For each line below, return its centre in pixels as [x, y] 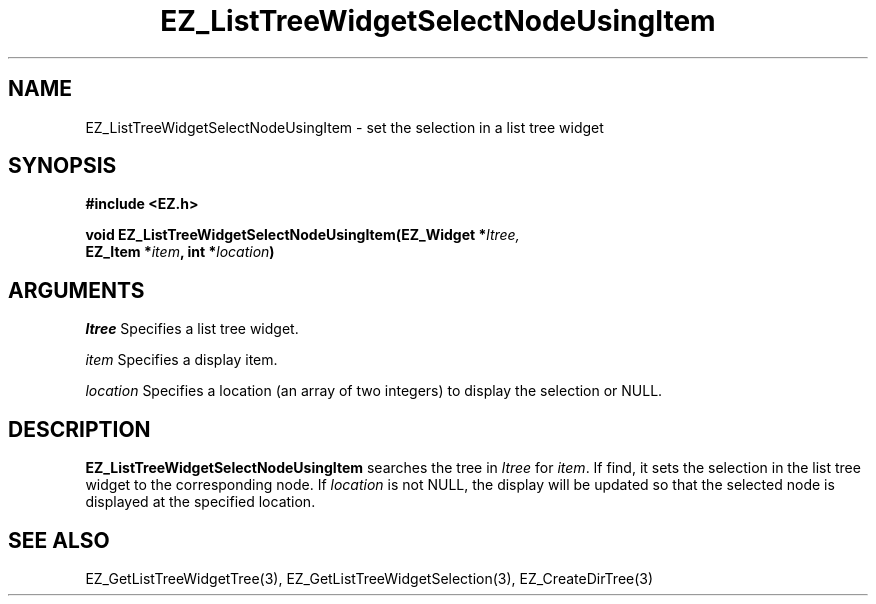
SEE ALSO [59, 540]
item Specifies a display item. [181, 360]
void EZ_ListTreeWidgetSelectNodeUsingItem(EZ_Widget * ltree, [302, 235]
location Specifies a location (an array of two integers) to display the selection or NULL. [374, 391]
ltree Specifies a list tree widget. [192, 329]
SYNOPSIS [62, 166]
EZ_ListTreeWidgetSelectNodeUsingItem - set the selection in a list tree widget [344, 127]
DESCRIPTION [79, 429]
